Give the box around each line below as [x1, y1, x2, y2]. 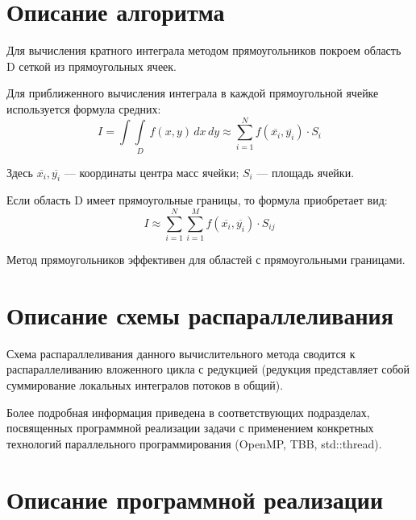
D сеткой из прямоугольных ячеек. [6, 57, 177, 74]
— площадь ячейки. [256, 163, 355, 180]
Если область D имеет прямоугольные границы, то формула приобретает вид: [6, 192, 388, 208]
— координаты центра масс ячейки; [64, 163, 239, 180]
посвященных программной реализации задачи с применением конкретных [6, 419, 374, 436]
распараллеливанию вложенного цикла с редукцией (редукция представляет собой [6, 361, 410, 378]
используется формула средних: [6, 100, 161, 117]
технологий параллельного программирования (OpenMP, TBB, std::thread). [6, 435, 382, 452]
